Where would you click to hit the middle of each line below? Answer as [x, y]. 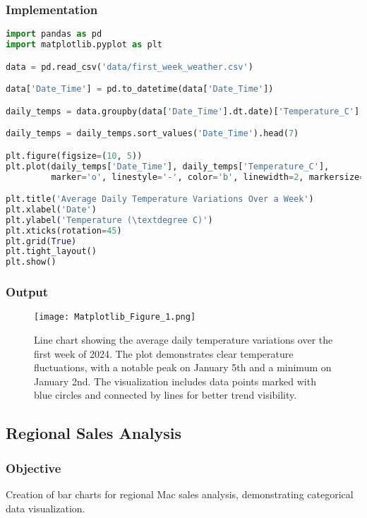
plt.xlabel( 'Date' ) [51, 209]
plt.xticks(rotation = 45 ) [64, 230]
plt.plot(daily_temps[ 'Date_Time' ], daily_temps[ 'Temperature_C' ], [168, 166]
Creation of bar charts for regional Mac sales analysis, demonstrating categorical [180, 494]
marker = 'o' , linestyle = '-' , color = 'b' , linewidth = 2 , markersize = [208, 177]
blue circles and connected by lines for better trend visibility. [166, 395]
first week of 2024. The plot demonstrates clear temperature [164, 353]
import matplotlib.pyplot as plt [84, 45]
